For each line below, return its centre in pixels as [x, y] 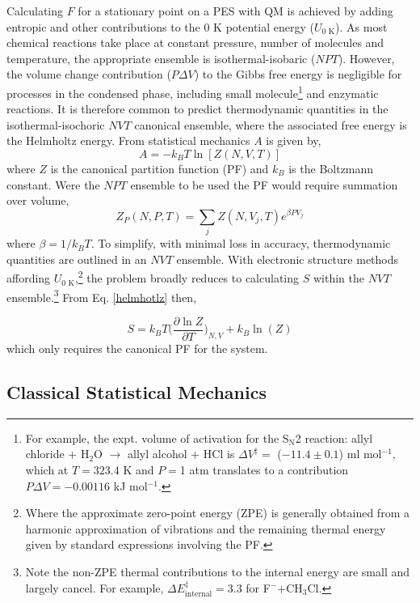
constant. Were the [53, 184]
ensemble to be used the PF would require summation [264, 184]
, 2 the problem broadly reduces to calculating [187, 277]
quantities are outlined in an [77, 259]
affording [29, 278]
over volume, [38, 200]
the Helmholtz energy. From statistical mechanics [128, 140]
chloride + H [57, 454]
